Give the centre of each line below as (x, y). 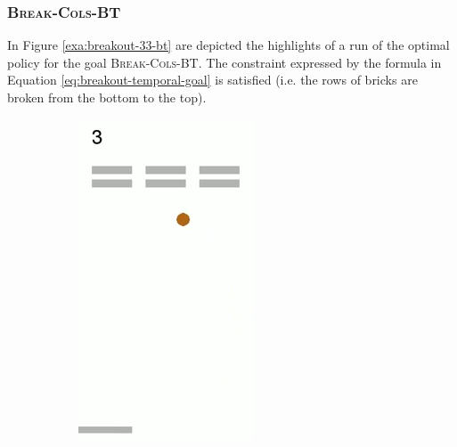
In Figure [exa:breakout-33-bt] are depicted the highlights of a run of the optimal (228, 45)
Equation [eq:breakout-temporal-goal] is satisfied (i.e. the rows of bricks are (212, 80)
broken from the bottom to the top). (107, 97)
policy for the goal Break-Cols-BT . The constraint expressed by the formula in (224, 62)
